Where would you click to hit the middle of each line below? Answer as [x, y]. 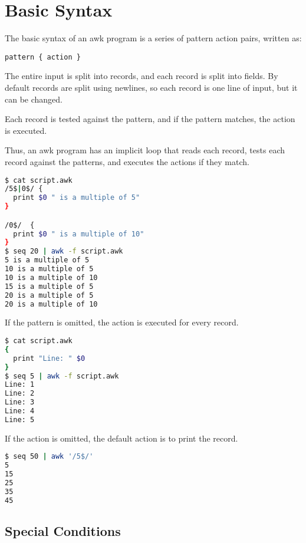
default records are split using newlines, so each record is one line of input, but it [151, 87]
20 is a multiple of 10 [51, 304]
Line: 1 [20, 385]
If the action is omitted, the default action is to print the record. [121, 438]
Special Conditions [63, 531]
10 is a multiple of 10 [51, 277]
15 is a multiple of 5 [49, 286]
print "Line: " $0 [49, 358]
